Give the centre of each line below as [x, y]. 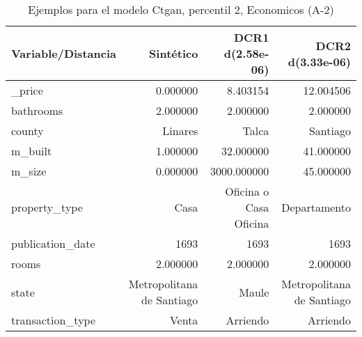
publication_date [53, 243]
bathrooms [37, 110]
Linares [180, 131]
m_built [32, 151]
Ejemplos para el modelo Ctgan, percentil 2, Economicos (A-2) [181, 9]
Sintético [174, 53]
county [27, 131]
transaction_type [54, 320]
